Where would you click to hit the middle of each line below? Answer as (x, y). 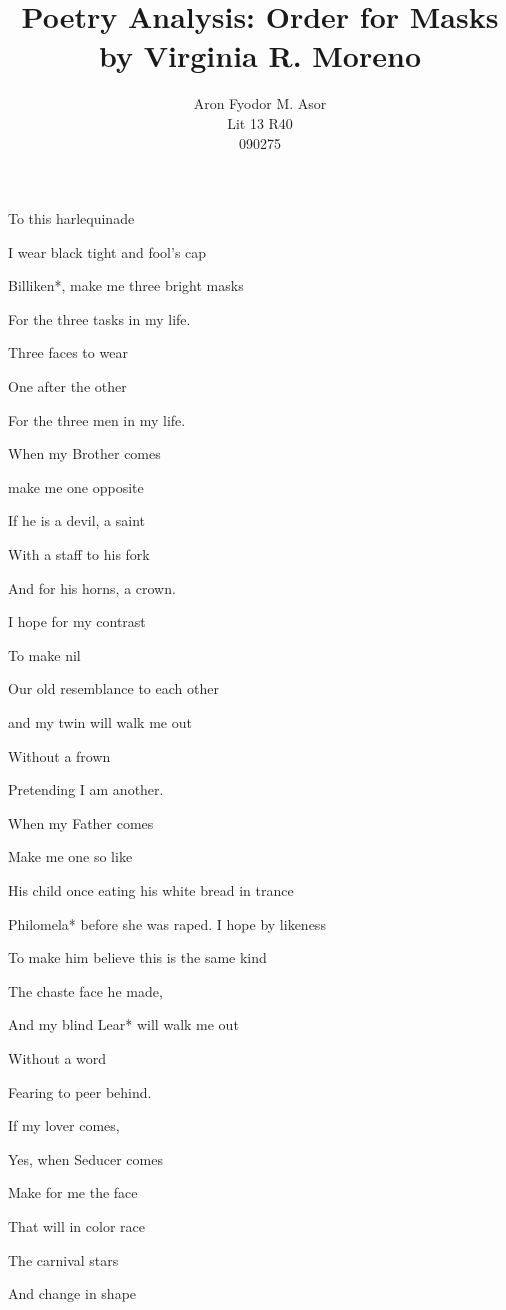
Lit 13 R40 (260, 122)
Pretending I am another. (86, 789)
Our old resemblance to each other (113, 688)
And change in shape (72, 1293)
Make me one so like (70, 856)
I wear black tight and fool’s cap (107, 251)
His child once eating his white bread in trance (151, 889)
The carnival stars (63, 1259)
